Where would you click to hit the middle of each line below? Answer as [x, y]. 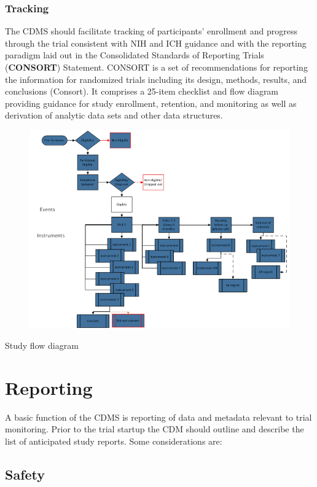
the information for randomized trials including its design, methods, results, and [156, 79]
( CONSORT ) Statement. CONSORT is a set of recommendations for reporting [156, 67]
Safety [25, 474]
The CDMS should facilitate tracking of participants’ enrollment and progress [151, 31]
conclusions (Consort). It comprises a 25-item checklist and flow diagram [142, 91]
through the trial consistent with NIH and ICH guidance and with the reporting [156, 43]
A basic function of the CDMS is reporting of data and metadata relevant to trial [158, 417]
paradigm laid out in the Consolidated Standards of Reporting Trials [135, 55]
